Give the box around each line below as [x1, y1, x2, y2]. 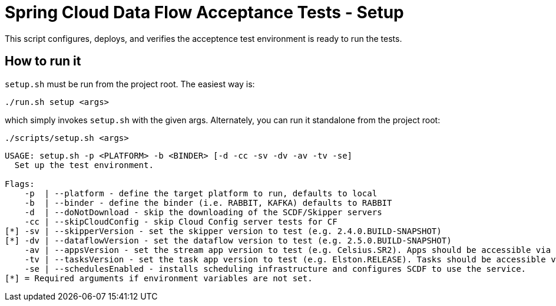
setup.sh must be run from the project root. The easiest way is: [5, 78, 255, 89]
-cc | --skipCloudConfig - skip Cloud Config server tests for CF [24, 216, 337, 226]
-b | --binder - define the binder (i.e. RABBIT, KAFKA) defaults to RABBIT [24, 198, 392, 208]
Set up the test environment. [14, 160, 154, 170]
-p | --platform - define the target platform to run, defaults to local [24, 188, 378, 198]
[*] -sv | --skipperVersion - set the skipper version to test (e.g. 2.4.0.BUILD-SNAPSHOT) [5, 226, 442, 236]
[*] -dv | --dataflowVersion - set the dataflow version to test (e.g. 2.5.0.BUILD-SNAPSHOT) [5, 235, 452, 245]
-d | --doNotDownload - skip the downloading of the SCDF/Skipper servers [24, 207, 382, 217]
